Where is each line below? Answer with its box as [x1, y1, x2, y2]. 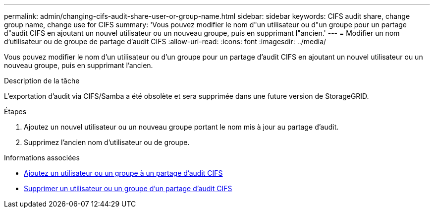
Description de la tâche [4, 76, 80, 85]
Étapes [4, 107, 27, 116]
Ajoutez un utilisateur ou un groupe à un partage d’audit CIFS [24, 169, 223, 177]
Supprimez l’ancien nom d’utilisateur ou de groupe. [24, 138, 190, 146]
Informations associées [4, 153, 80, 162]
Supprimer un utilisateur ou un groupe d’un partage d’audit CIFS [24, 184, 232, 193]
